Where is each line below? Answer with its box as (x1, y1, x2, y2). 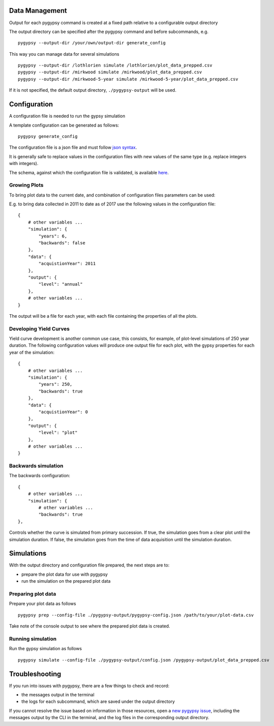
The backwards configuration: (9, 473, 70, 479)
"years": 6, (38, 233, 67, 239)
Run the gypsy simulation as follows (9, 646, 82, 652)
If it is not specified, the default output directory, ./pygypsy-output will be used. (9, 87, 177, 93)
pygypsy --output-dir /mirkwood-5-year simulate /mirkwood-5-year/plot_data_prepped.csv (18, 76, 239, 82)
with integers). (9, 161, 39, 166)
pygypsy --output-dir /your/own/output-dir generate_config (18, 40, 166, 46)
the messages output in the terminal (21, 692, 94, 697)
